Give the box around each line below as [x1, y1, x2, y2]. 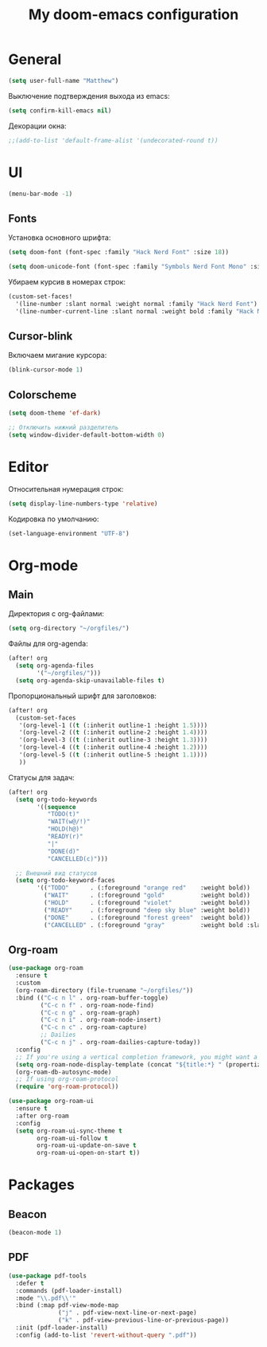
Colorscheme [8, 388, 77, 402]
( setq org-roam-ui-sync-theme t [15, 1126, 123, 1135]
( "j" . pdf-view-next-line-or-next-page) [58, 1309, 197, 1317]
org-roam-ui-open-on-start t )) [37, 1149, 141, 1157]
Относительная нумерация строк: [8, 484, 124, 493]
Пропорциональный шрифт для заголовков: [8, 691, 157, 701]
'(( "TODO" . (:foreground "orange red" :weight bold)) [37, 884, 250, 892]
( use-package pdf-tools [8, 1271, 87, 1280]
